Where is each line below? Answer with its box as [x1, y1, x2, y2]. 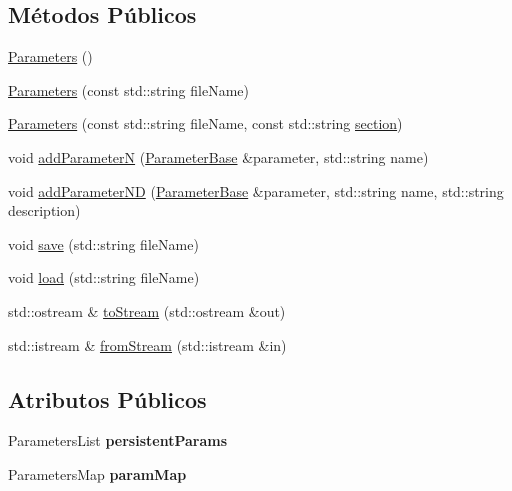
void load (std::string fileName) [8, 267, 200, 288]
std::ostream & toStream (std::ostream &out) [8, 300, 286, 321]
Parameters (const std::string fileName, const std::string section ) [8, 113, 403, 134]
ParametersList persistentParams [8, 430, 228, 451]
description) [8, 200, 81, 221]
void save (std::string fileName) [8, 233, 199, 254]
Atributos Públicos [8, 383, 207, 414]
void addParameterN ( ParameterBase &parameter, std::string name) [8, 146, 429, 167]
